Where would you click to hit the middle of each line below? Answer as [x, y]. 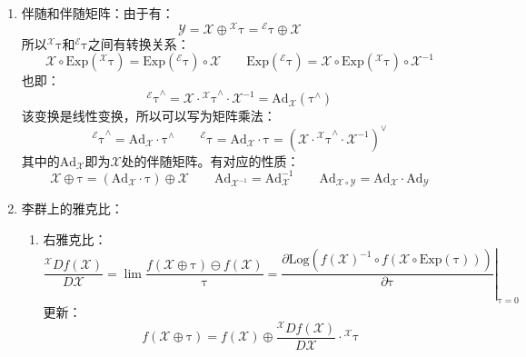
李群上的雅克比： [72, 208]
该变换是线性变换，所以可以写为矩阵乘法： [149, 116]
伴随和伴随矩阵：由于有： [98, 13]
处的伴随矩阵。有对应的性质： [210, 160]
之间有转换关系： [139, 43]
